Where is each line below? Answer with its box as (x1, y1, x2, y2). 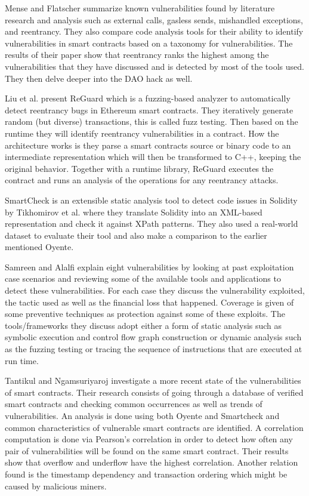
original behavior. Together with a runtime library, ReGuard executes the (5, 162, 274, 174)
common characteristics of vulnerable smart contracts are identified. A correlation (5, 421, 304, 433)
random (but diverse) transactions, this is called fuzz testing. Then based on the (5, 115, 298, 128)
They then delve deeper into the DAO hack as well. (5, 72, 193, 84)
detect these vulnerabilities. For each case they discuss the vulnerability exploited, (5, 284, 305, 297)
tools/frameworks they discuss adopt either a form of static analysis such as (5, 319, 282, 331)
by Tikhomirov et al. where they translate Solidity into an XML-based (5, 205, 262, 218)
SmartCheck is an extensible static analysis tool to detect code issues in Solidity (5, 193, 298, 206)
